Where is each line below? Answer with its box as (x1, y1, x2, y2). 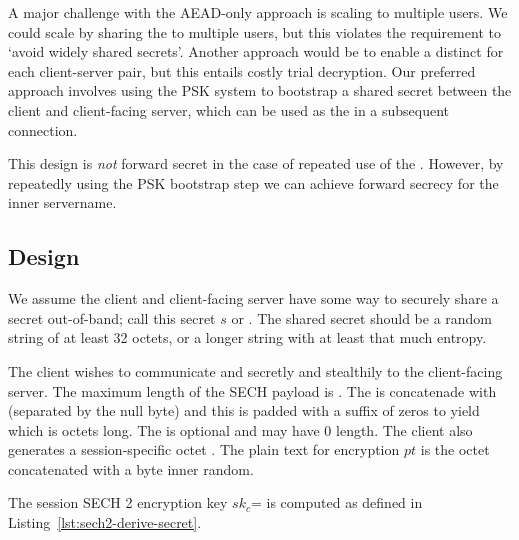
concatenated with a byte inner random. (8, 458, 254, 479)
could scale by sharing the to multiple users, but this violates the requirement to (8, 21, 501, 42)
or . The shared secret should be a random (231, 307, 493, 328)
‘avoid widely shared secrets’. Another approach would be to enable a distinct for (8, 41, 504, 62)
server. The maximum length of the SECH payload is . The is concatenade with (8, 380, 497, 401)
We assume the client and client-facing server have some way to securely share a (8, 288, 499, 309)
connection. (8, 119, 78, 140)
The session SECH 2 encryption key (8, 492, 228, 513)
